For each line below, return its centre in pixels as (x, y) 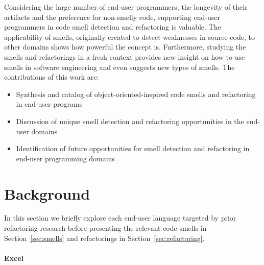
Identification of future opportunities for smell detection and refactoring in (133, 148)
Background (47, 193)
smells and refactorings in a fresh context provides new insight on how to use (125, 56)
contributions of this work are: (52, 77)
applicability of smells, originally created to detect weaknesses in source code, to (129, 37)
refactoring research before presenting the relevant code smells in (105, 228)
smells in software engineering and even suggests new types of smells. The (119, 67)
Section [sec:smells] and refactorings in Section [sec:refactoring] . (104, 238)
